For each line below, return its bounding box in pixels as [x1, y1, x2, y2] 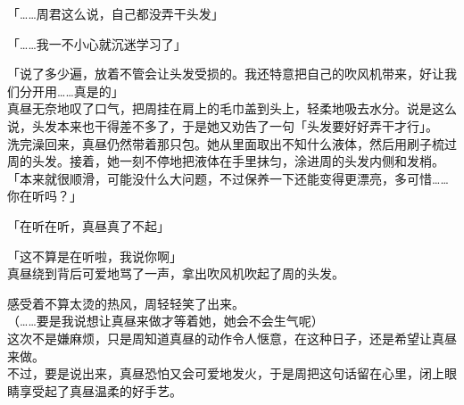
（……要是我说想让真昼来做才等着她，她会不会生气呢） [7, 311, 324, 330]
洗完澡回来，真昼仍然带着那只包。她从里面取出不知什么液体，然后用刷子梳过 [7, 134, 457, 153]
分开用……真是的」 [19, 81, 124, 100]
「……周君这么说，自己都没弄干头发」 [7, 4, 224, 22]
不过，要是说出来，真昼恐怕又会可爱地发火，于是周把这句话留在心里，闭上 [7, 364, 444, 383]
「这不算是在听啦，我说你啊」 [7, 246, 182, 265]
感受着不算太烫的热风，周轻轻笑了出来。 [7, 293, 244, 312]
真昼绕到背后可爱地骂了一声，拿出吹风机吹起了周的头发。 [7, 264, 344, 283]
